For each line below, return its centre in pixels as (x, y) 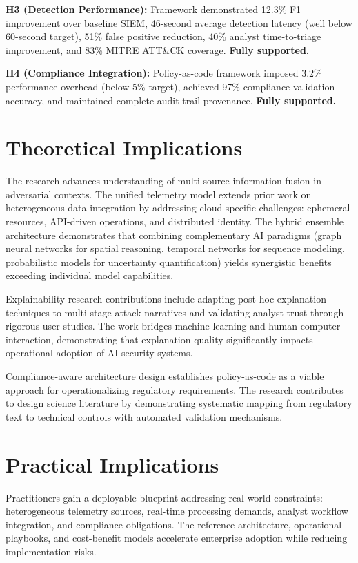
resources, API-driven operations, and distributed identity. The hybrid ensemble (175, 221)
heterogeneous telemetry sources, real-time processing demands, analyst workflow (177, 511)
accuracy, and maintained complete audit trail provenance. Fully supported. (171, 100)
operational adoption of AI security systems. (99, 353)
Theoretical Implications (124, 147)
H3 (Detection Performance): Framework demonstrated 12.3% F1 (153, 9)
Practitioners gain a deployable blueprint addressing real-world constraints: (164, 497)
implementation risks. (51, 551)
